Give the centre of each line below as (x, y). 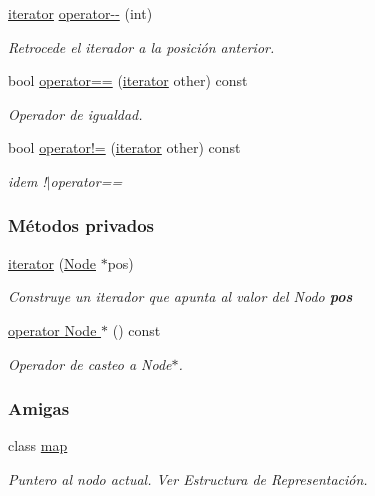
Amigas (39, 408)
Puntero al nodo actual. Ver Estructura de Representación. (188, 478)
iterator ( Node (52, 262)
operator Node (52, 329)
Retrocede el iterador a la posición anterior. (141, 46)
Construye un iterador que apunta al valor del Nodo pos (180, 296)
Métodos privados (81, 225)
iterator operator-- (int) (80, 13)
